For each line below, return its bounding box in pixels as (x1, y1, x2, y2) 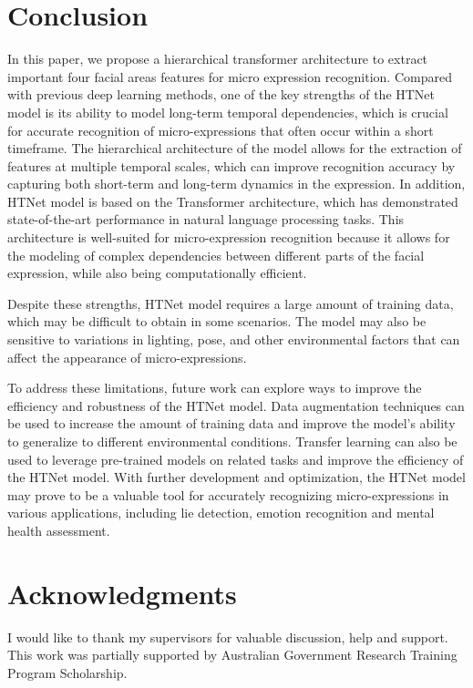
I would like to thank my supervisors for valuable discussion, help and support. (7, 627, 448, 646)
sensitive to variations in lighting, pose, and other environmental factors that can (7, 330, 460, 349)
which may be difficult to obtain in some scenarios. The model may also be (7, 312, 427, 331)
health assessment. (7, 520, 110, 539)
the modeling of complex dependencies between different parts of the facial (7, 245, 425, 264)
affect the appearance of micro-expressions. (7, 347, 247, 366)
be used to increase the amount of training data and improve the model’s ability (7, 414, 456, 433)
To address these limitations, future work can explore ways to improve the (7, 378, 422, 397)
